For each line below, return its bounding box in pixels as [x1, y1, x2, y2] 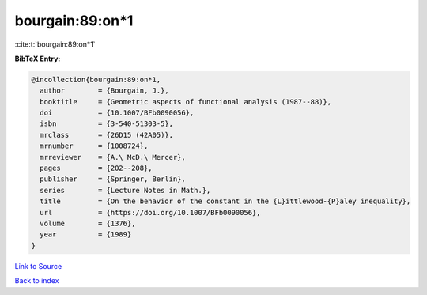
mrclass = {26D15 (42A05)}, [40, 130, 174, 139]
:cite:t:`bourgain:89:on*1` [14, 40, 96, 49]
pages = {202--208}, [40, 164, 153, 173]
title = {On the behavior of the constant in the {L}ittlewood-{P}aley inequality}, [40, 197, 411, 206]
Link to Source [14, 261, 62, 270]
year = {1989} [40, 230, 132, 239]
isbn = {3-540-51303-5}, [40, 119, 174, 128]
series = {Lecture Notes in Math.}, [40, 186, 211, 195]
